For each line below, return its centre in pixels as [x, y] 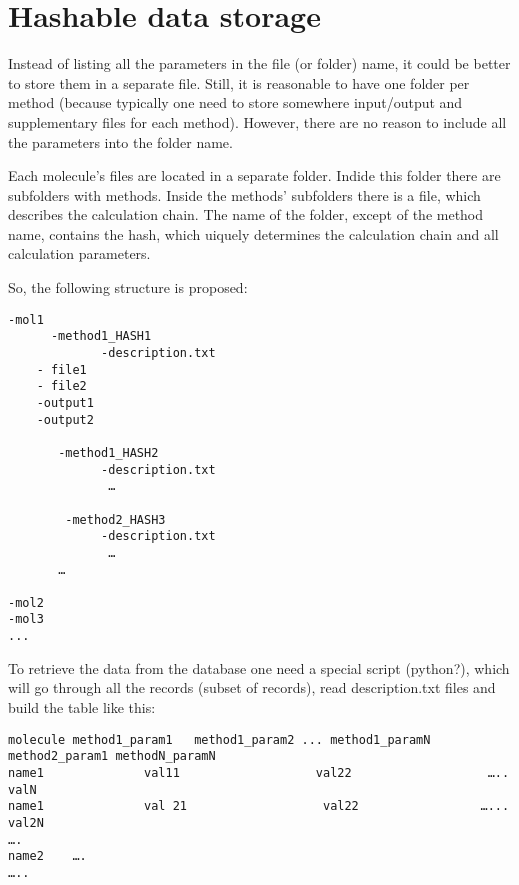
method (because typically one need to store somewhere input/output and [235, 102]
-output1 [65, 402]
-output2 [65, 419]
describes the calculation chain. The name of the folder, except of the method [246, 214]
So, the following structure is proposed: [128, 287]
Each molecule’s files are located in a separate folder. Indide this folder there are [254, 175]
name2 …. [47, 856]
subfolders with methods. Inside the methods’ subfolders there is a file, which [244, 194]
